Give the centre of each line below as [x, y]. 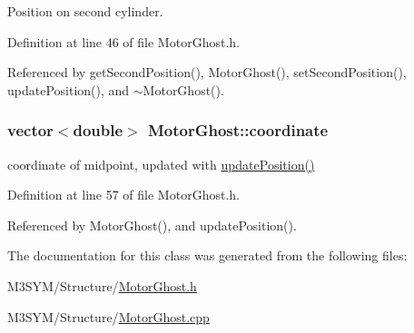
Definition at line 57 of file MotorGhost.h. [123, 195]
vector [30, 130]
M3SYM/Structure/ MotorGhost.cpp [108, 316]
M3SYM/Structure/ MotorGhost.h [102, 285]
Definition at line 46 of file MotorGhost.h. [123, 41]
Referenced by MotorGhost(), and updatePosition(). [152, 225]
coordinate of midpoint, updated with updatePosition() [161, 164]
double [98, 130]
